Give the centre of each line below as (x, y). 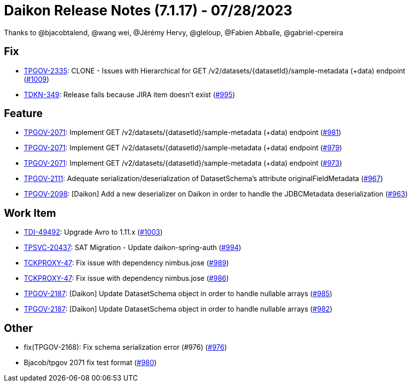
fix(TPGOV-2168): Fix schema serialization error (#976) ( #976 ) (125, 347)
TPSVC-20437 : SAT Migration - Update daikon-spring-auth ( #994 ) (133, 248)
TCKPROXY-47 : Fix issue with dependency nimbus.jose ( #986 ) (126, 278)
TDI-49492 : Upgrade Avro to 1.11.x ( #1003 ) (93, 232)
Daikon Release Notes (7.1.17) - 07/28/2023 (148, 10)
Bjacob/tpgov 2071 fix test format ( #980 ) (90, 363)
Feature (23, 114)
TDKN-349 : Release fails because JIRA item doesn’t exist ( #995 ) (130, 94)
